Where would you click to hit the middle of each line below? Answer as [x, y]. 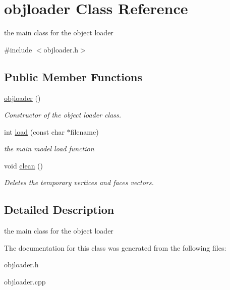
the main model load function [49, 149]
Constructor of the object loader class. [63, 115]
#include [18, 49]
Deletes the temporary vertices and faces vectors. [79, 182]
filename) [84, 131]
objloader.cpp [25, 282]
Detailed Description [59, 210]
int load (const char [34, 131]
